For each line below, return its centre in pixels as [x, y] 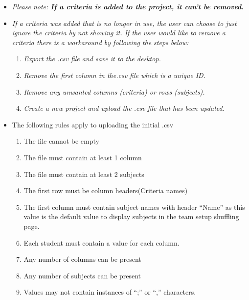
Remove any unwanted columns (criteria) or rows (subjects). [114, 91]
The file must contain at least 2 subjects [84, 174]
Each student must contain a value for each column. [102, 242]
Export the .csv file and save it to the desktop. [92, 59]
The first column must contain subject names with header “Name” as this [134, 207]
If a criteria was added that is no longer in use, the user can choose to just [124, 23]
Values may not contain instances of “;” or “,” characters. [110, 292]
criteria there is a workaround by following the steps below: [100, 42]
